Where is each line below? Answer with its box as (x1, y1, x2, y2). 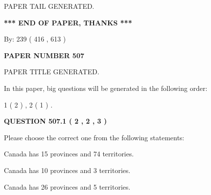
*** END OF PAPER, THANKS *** (4, 17, 132, 27)
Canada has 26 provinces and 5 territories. (4, 181, 131, 192)
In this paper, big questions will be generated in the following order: (4, 83, 208, 93)
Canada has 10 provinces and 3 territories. (4, 165, 131, 175)
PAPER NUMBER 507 (4, 50, 84, 60)
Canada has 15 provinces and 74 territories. (4, 149, 134, 159)
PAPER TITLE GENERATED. (4, 66, 99, 77)
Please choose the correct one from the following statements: (4, 132, 185, 142)
